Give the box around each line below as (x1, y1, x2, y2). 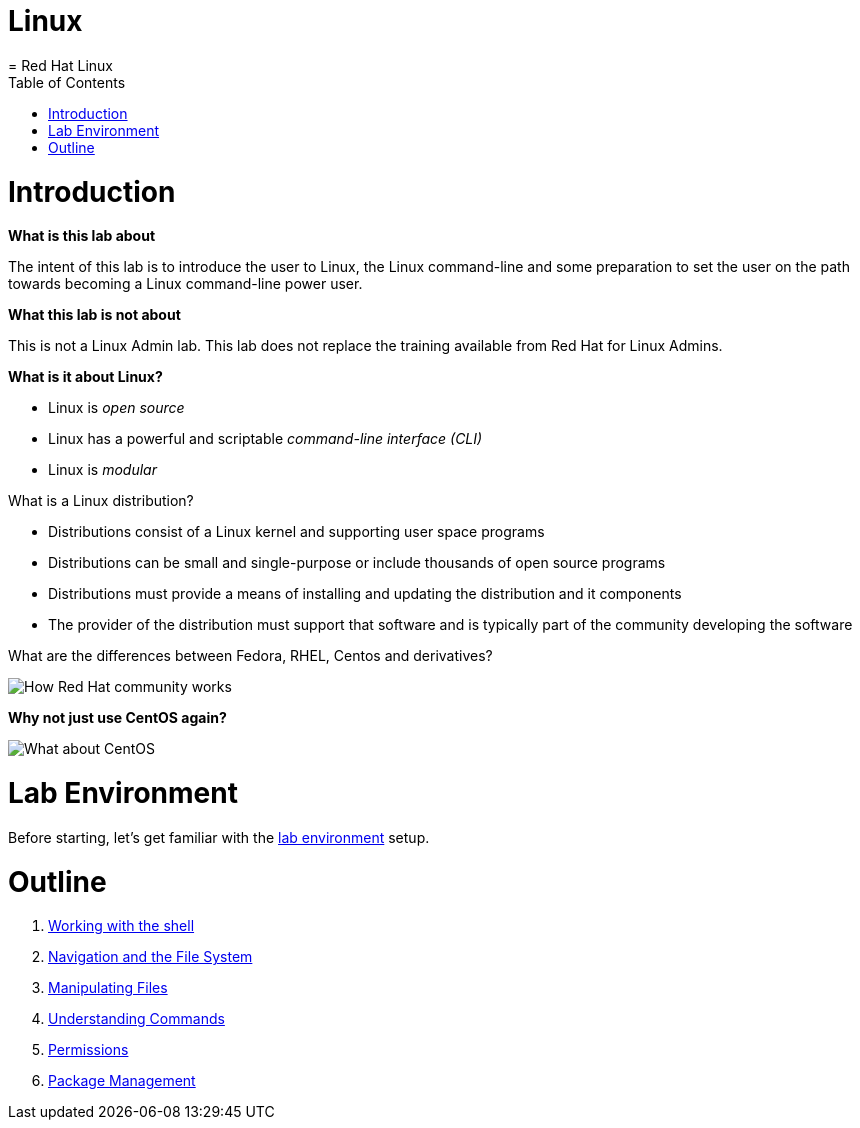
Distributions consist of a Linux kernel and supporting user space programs (48, 523, 545, 541)
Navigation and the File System (48, 948, 253, 966)
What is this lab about (8, 227, 156, 245)
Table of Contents (8, 73, 126, 91)
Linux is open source (48, 399, 185, 417)
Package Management (48, 1072, 196, 1090)
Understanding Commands (48, 1010, 225, 1028)
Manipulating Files (48, 979, 168, 997)
